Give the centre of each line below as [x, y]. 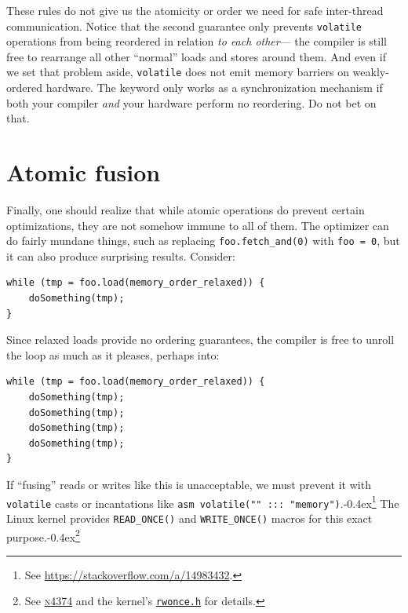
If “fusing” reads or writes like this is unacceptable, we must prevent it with [189, 484]
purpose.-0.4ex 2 [43, 535]
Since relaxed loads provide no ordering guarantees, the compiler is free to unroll [200, 339]
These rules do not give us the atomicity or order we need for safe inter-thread [195, 10]
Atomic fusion [84, 172]
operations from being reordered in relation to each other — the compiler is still [197, 41]
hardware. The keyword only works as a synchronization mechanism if [214, 88]
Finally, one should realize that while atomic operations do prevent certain [186, 210]
